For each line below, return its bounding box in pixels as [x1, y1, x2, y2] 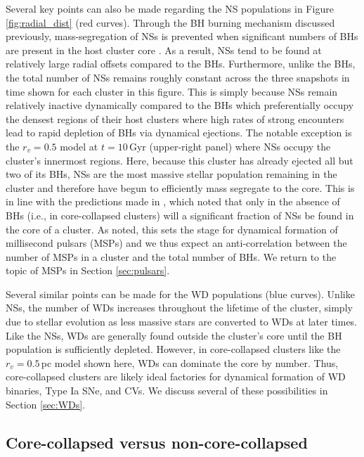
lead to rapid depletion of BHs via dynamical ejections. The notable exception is [6, 125, 352, 140]
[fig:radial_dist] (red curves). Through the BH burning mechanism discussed [6, 15, 335, 30]
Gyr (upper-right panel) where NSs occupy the [129, 139, 331, 153]
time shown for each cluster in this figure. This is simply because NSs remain [6, 84, 338, 98]
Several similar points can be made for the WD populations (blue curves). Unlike [6, 286, 355, 301]
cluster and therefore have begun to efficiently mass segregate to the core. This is [6, 180, 355, 195]
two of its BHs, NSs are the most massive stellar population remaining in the [6, 167, 337, 181]
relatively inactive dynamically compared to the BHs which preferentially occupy [6, 98, 354, 112]
